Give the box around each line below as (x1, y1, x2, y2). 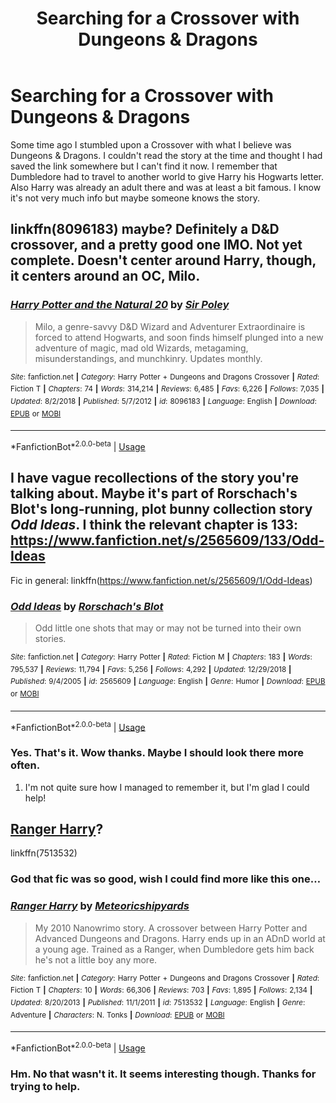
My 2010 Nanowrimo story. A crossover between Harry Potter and (34, 922, 308, 934)
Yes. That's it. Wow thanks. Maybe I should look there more (10, 746, 304, 760)
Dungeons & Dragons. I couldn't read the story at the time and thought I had (10, 149, 323, 161)
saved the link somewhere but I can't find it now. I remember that (10, 160, 278, 172)
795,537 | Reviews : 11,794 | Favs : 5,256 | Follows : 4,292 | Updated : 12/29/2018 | (10, 664, 292, 674)
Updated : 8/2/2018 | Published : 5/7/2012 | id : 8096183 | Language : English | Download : (10, 396, 317, 406)
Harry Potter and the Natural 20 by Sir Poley (10, 298, 230, 312)
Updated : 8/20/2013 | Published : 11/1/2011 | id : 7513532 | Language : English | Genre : (10, 997, 306, 1007)
